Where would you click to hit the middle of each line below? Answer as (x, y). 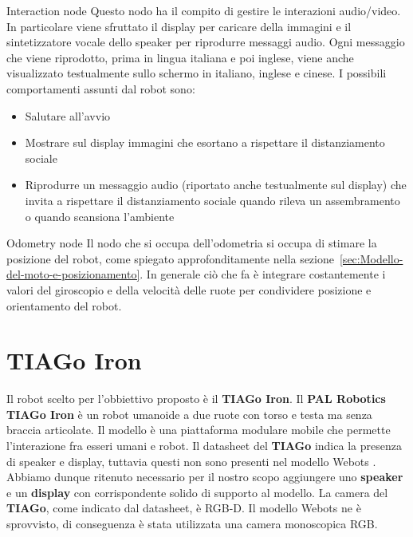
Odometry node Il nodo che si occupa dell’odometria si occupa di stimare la (192, 243)
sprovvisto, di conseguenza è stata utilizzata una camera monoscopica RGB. (192, 523)
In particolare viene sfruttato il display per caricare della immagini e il (179, 26)
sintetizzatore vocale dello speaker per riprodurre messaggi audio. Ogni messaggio (206, 42)
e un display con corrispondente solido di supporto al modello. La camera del (197, 492)
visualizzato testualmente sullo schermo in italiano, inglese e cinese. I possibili (197, 73)
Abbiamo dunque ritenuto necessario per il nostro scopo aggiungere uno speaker (205, 477)
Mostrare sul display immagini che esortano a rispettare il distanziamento (205, 142)
